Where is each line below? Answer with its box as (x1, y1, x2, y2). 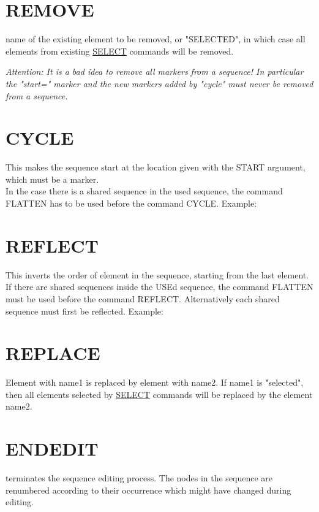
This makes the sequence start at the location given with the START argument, (6, 161, 306, 174)
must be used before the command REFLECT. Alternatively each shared (6, 292, 280, 305)
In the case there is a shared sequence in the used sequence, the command (6, 185, 283, 197)
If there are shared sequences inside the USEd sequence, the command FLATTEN (6, 280, 313, 293)
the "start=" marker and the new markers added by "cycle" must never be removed (6, 77, 313, 90)
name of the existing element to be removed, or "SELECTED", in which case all (6, 32, 306, 45)
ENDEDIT (6, 436, 99, 461)
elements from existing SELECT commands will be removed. (6, 44, 234, 57)
